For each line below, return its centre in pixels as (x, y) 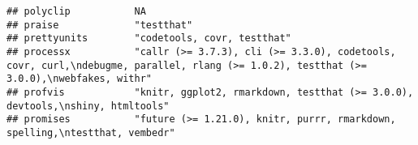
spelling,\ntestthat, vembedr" (91, 132)
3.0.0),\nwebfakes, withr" (79, 79)
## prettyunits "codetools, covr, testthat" (149, 38)
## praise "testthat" (100, 25)
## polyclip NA (76, 11)
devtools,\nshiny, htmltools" (88, 106)
